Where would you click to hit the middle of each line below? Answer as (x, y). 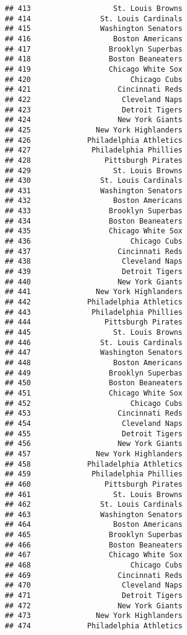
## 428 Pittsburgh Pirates (94, 160)
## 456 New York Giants (94, 444)
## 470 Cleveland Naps (94, 585)
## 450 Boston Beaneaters (94, 383)
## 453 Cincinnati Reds (94, 414)
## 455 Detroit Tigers (94, 434)
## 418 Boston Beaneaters (94, 59)
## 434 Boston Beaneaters (94, 221)
